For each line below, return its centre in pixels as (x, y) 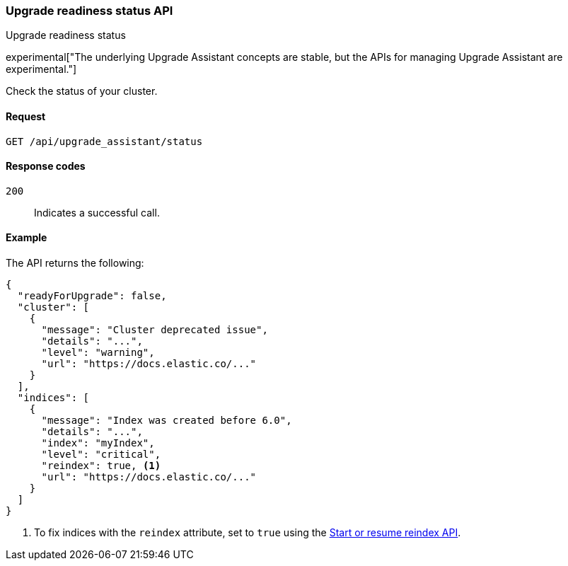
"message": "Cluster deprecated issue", (155, 330)
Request (26, 116)
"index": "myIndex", (98, 443)
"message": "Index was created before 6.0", (167, 421)
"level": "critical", (101, 455)
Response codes (46, 166)
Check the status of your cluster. (82, 91)
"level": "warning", (98, 353)
